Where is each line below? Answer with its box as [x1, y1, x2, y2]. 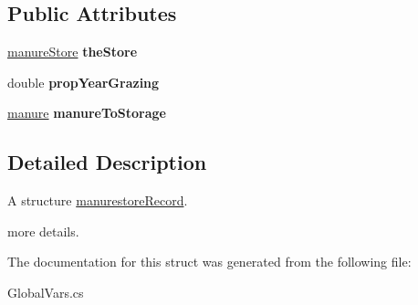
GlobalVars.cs [7, 282, 84, 301]
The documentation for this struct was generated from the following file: [7, 252, 412, 271]
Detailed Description [7, 148, 207, 176]
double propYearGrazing [7, 72, 160, 91]
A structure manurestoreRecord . [7, 191, 188, 210]
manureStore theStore [7, 42, 138, 61]
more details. [7, 221, 79, 240]
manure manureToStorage [7, 103, 166, 122]
